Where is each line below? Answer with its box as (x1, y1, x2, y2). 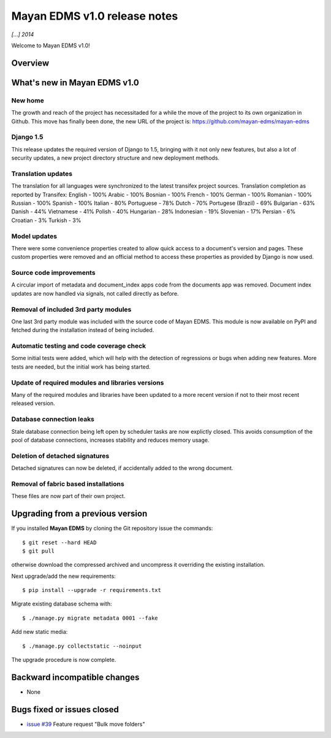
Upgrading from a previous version (11, 509, 148, 519)
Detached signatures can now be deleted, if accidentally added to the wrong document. (11, 464, 234, 472)
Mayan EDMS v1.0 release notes (11, 9, 178, 23)
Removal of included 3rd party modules (11, 305, 132, 313)
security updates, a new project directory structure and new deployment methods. (11, 154, 220, 162)
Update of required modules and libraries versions (11, 378, 164, 386)
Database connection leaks (11, 415, 95, 423)
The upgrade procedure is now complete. (11, 656, 116, 664)
